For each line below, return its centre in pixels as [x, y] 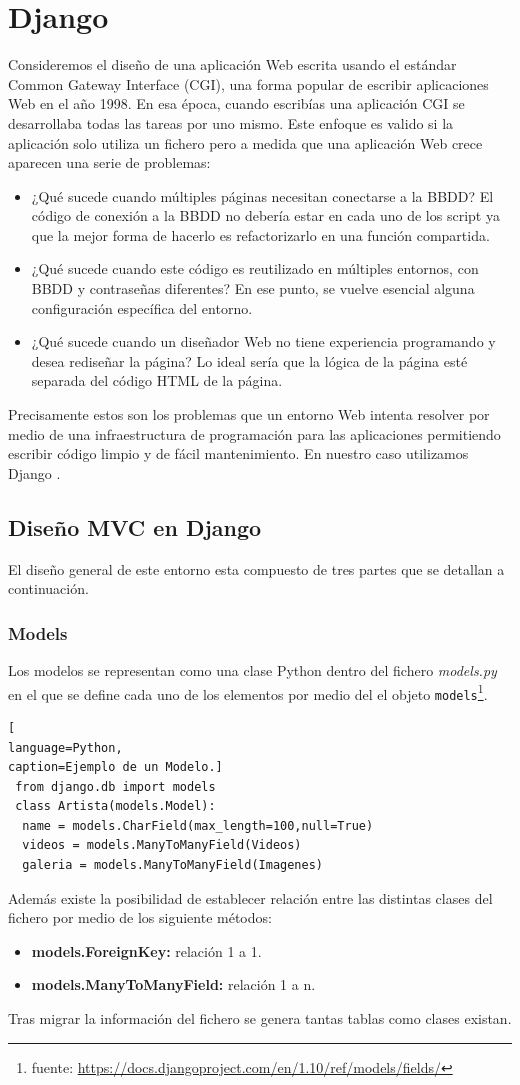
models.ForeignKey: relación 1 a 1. [146, 950]
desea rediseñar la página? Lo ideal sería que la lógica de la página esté [249, 360]
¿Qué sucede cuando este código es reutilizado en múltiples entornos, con [255, 268]
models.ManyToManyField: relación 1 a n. [173, 984]
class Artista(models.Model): [115, 806]
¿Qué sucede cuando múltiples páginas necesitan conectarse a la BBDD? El [262, 195]
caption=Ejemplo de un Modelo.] [115, 767]
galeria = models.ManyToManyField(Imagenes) [172, 865]
